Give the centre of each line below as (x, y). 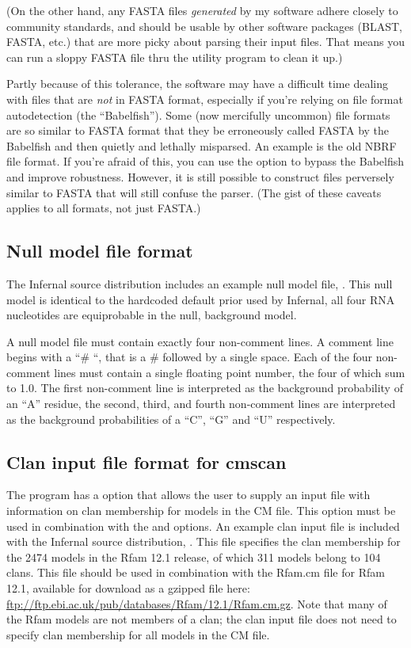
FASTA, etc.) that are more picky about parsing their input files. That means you (206, 42)
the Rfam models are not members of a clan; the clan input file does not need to (202, 619)
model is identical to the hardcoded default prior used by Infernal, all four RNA (201, 299)
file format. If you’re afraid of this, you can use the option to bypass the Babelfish (205, 161)
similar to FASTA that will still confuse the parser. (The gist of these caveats (194, 192)
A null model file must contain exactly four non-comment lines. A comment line (200, 341)
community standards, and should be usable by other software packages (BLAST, (204, 26)
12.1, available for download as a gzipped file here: (128, 588)
